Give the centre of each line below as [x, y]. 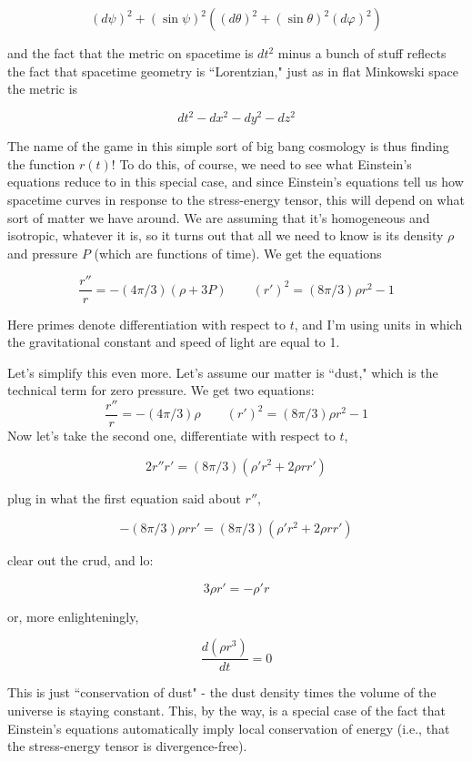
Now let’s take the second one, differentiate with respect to [171, 435]
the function [41, 163]
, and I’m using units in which [378, 324]
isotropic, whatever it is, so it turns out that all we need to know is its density [226, 235]
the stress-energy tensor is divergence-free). [127, 746]
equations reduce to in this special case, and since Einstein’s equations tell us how [236, 182]
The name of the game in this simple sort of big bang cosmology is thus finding [228, 146]
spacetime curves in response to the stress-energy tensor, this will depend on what [236, 200]
